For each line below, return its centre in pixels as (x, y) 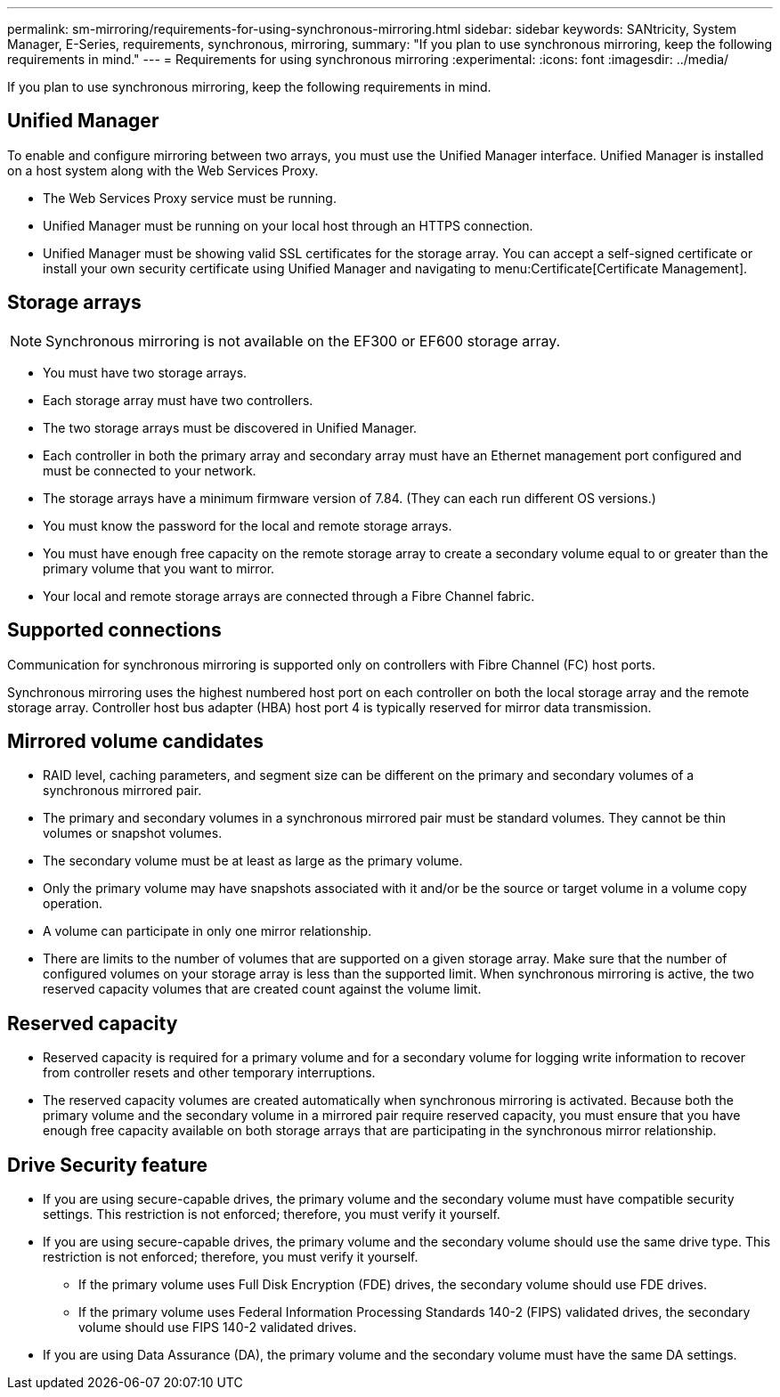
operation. (73, 904)
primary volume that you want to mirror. (159, 568)
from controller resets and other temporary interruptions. (209, 1073)
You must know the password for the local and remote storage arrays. (248, 525)
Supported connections (114, 630)
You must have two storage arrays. (145, 372)
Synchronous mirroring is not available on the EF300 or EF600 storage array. (303, 341)
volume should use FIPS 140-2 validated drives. (218, 1328)
